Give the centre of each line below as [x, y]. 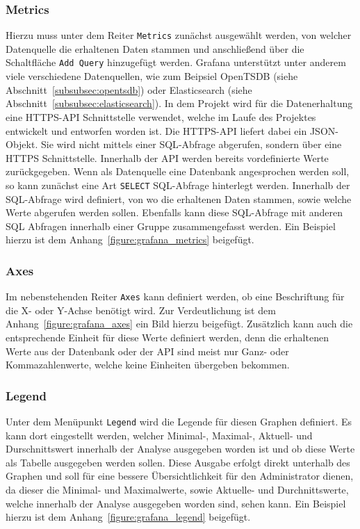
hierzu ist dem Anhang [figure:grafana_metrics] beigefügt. [130, 239]
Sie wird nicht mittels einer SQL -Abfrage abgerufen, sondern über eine [191, 144]
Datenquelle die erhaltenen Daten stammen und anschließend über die [155, 48]
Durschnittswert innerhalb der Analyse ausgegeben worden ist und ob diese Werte [180, 449]
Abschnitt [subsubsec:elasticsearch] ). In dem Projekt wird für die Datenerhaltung [179, 103]
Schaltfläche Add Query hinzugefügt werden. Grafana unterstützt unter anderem [176, 62]
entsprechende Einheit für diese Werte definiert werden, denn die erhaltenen [167, 337]
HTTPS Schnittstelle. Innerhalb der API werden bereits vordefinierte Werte [167, 157]
